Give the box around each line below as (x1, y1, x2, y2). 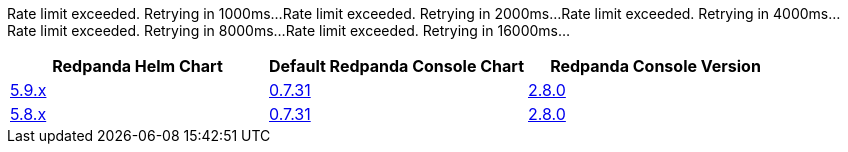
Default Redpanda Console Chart (269, 56, 525, 76)
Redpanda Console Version (550, 56, 761, 76)
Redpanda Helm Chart (52, 56, 223, 76)
